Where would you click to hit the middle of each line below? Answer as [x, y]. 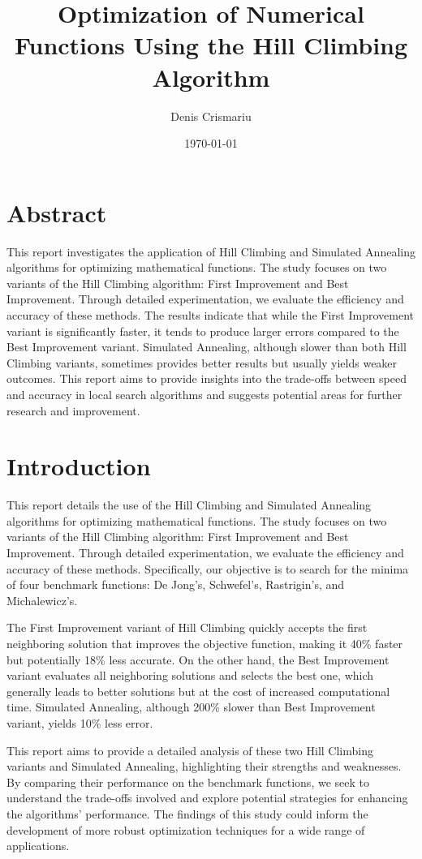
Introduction [79, 466]
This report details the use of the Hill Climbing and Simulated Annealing [189, 505]
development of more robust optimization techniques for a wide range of [186, 829]
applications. [38, 846]
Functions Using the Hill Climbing [211, 45]
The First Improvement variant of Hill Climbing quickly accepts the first [187, 627]
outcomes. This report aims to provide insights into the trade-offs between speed [207, 378]
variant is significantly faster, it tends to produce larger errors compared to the [203, 331]
